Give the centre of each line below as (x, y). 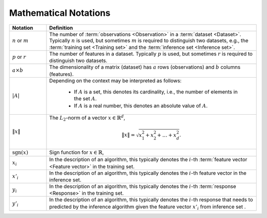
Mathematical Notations (60, 13)
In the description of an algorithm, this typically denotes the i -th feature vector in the (148, 173)
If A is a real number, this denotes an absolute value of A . (141, 105)
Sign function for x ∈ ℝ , (76, 152)
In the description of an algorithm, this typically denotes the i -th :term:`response (143, 186)
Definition (61, 28)
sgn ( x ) (20, 152)
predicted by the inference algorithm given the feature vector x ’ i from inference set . (148, 207)
